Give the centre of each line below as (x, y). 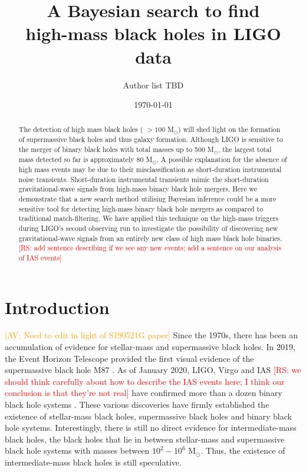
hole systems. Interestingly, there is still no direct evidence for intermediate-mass (151, 428)
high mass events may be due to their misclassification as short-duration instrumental (150, 169)
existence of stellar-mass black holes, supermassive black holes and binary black (148, 416)
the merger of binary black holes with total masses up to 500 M (116, 149)
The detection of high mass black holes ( (81, 129)
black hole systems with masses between (77, 450)
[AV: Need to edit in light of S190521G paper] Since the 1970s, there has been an (151, 335)
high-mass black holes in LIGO (153, 33)
